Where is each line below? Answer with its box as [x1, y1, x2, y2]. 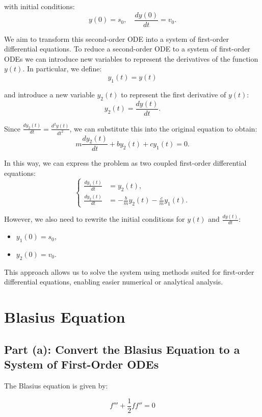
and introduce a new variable [4, 89, 95, 99]
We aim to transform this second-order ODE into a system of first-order [4, 33, 229, 44]
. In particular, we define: [22, 63, 102, 74]
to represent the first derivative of [121, 89, 226, 99]
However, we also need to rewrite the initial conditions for [4, 214, 185, 224]
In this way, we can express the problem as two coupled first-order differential [4, 158, 247, 168]
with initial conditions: [4, 1, 75, 11]
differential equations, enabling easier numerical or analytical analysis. [4, 276, 223, 287]
